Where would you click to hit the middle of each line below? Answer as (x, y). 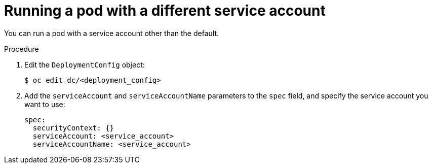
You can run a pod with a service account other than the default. (111, 33)
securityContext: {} (73, 128)
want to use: (45, 104)
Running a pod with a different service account (165, 11)
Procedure (22, 49)
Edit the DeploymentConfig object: (85, 64)
